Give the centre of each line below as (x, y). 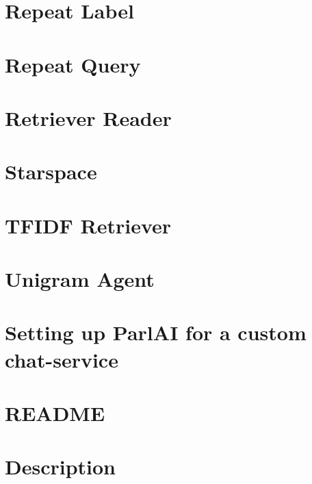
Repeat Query (73, 64)
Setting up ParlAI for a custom (156, 332)
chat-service (62, 359)
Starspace (51, 171)
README (55, 413)
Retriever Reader (88, 117)
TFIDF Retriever (88, 225)
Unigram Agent (80, 279)
